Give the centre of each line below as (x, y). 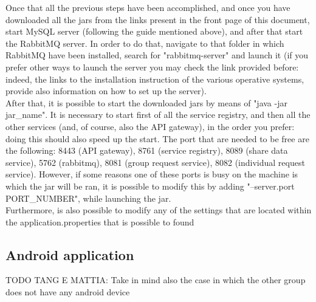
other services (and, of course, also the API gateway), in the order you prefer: (150, 126)
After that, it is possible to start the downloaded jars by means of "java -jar (146, 102)
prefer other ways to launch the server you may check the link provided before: (152, 67)
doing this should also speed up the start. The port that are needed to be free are (157, 138)
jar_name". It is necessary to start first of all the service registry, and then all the (158, 115)
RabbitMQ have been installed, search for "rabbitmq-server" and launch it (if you (157, 55)
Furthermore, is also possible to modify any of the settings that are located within (159, 210)
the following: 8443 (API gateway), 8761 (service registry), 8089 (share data (147, 150)
